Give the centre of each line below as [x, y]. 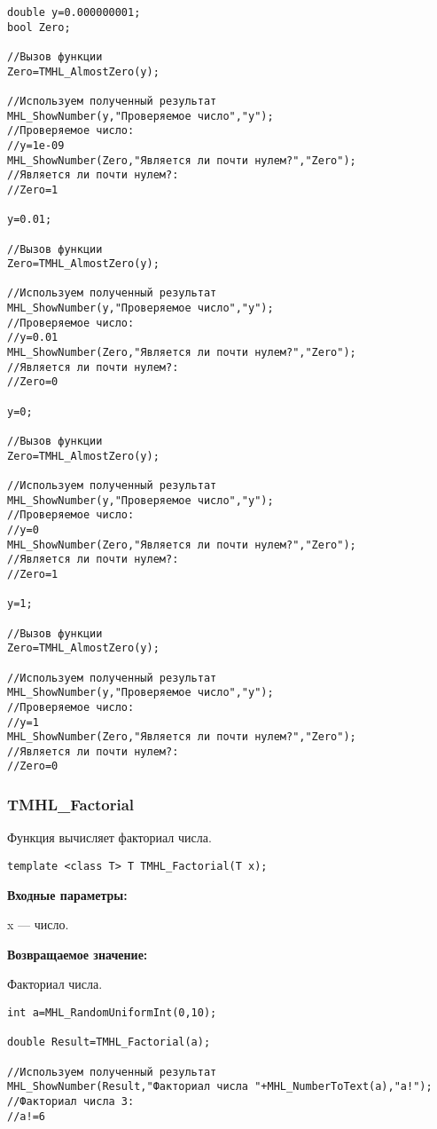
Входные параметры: [67, 894]
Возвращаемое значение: [78, 954]
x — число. [38, 924]
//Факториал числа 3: [71, 1101]
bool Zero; [39, 27]
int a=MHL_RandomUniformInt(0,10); [112, 1012]
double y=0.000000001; [74, 12]
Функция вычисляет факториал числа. [109, 837]
